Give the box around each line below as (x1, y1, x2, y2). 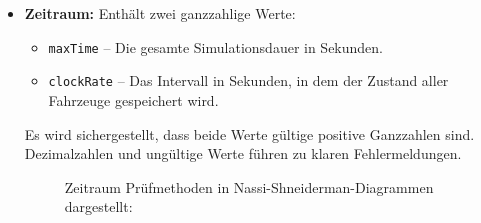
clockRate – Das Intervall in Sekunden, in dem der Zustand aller (48, 70, 449, 91)
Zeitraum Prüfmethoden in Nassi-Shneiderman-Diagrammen (64, 176, 434, 197)
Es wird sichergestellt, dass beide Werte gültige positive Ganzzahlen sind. (24, 123, 475, 144)
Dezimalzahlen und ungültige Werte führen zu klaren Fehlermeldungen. (24, 143, 462, 164)
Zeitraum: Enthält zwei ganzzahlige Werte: (24, 3, 296, 23)
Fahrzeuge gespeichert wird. (48, 89, 219, 110)
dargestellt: (64, 196, 133, 217)
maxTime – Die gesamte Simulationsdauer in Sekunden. (48, 36, 384, 57)
